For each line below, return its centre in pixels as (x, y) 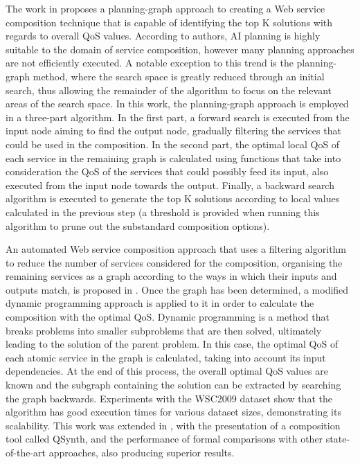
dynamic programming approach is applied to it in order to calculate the (160, 303)
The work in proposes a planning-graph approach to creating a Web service (165, 8)
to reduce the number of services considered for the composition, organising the (174, 262)
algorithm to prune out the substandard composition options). (138, 225)
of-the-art (26, 452)
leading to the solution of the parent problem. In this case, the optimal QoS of (172, 344)
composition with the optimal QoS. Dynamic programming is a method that (168, 317)
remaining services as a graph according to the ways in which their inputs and (171, 276)
